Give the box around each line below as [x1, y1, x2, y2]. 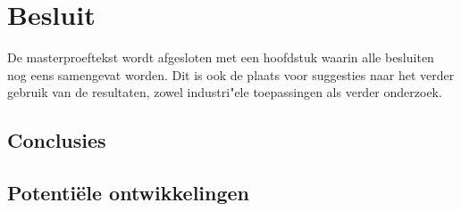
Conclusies [7, 126, 106, 154]
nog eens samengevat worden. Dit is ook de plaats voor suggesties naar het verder [7, 65, 455, 84]
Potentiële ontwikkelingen [7, 179, 250, 207]
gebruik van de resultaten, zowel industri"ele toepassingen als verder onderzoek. [7, 83, 442, 101]
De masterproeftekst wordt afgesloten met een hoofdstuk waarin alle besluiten [7, 48, 434, 67]
